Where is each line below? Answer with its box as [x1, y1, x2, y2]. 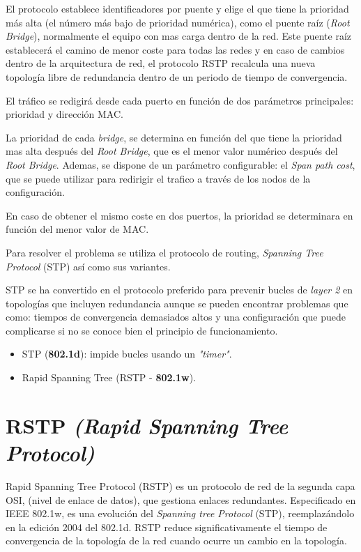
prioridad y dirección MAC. [6, 107, 123, 121]
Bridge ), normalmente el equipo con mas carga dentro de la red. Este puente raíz [6, 29, 352, 43]
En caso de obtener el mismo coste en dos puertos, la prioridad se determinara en [6, 208, 353, 222]
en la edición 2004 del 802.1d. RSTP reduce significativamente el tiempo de [6, 519, 328, 534]
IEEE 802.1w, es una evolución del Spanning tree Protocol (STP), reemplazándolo [6, 506, 355, 521]
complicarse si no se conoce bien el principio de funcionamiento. [6, 323, 278, 337]
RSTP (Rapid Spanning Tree [6, 411, 289, 440]
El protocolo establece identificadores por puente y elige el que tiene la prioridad [6, 1, 349, 15]
